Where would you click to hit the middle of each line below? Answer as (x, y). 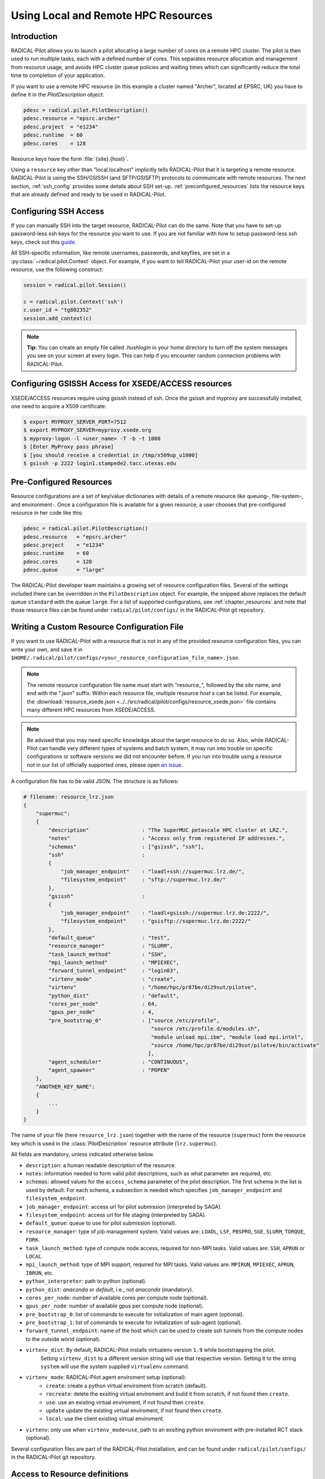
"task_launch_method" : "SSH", (108, 954)
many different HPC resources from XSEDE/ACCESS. (91, 709)
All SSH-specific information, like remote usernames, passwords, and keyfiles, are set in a (121, 253)
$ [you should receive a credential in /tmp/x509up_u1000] (110, 455)
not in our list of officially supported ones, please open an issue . (105, 765)
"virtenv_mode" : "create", (112, 979)
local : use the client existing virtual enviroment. (105, 1419)
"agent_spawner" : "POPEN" (109, 1070)
